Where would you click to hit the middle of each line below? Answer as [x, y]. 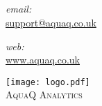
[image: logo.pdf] [48, 82]
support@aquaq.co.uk [51, 22]
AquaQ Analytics [44, 94]
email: [19, 9]
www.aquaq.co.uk [43, 60]
